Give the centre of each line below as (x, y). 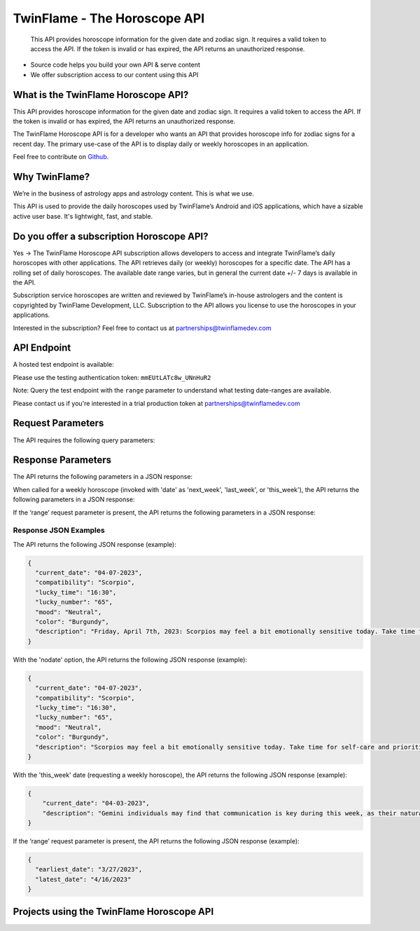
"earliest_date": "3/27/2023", (89, 870)
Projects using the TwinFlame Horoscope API (113, 911)
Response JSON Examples (59, 531)
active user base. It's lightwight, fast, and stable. (83, 216)
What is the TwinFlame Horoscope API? (101, 95)
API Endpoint (42, 348)
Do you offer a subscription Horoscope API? (111, 236)
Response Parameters (62, 460)
